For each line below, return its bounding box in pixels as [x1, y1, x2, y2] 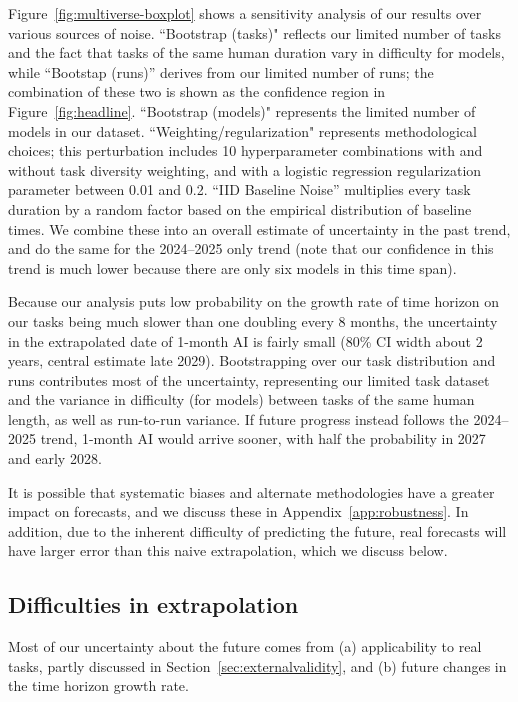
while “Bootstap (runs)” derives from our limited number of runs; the [8, 61, 434, 82]
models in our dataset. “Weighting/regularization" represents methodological [8, 120, 477, 141]
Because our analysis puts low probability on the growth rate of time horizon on [8, 291, 500, 312]
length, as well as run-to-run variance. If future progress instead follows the [8, 408, 469, 429]
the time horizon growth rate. [8, 675, 189, 696]
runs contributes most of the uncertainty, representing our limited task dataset [8, 369, 490, 390]
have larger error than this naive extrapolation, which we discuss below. [8, 540, 448, 561]
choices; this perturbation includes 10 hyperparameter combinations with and [8, 140, 483, 161]
